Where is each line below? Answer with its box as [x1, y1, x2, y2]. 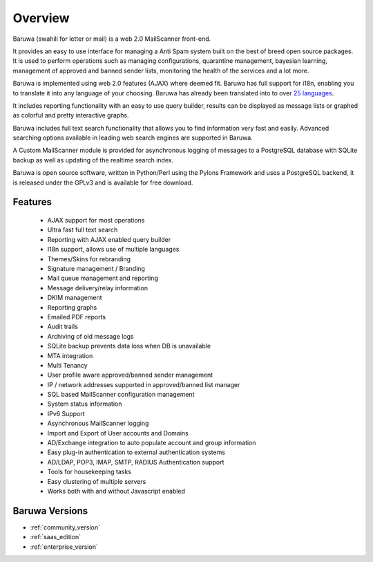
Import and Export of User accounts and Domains [47, 429, 189, 437]
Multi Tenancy [47, 361, 88, 369]
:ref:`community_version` [30, 523, 100, 532]
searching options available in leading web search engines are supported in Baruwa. [12, 133, 254, 142]
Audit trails [47, 322, 79, 331]
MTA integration [47, 351, 93, 359]
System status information [47, 400, 122, 408]
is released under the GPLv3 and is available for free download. [12, 178, 193, 187]
